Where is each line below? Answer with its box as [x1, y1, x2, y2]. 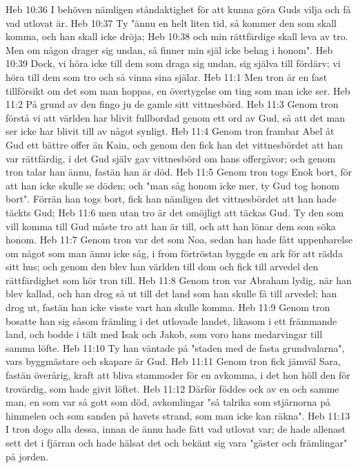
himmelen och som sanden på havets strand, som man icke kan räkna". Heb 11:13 [6, 408, 350, 422]
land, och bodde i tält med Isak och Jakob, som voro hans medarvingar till [6, 327, 323, 341]
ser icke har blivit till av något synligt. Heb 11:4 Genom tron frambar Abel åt [6, 124, 335, 138]
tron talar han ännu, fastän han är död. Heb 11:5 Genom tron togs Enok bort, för [6, 165, 352, 179]
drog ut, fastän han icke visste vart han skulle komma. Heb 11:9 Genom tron [6, 300, 330, 315]
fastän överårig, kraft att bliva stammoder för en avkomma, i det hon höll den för [6, 368, 350, 382]
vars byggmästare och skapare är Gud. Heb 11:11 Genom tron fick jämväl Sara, [6, 354, 341, 368]
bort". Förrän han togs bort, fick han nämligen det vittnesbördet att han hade [6, 191, 337, 206]
